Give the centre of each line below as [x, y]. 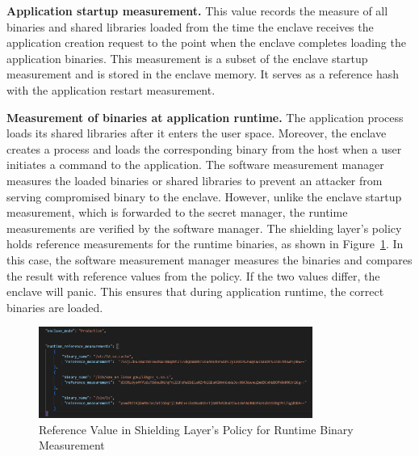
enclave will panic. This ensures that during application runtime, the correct [195, 291]
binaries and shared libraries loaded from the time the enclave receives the [190, 26]
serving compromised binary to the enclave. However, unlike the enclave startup [204, 196]
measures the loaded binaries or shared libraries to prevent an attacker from [195, 180]
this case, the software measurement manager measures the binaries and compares [209, 259]
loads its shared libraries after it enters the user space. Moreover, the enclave [197, 133]
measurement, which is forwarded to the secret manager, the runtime [177, 212]
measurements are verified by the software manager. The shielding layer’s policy [204, 228]
